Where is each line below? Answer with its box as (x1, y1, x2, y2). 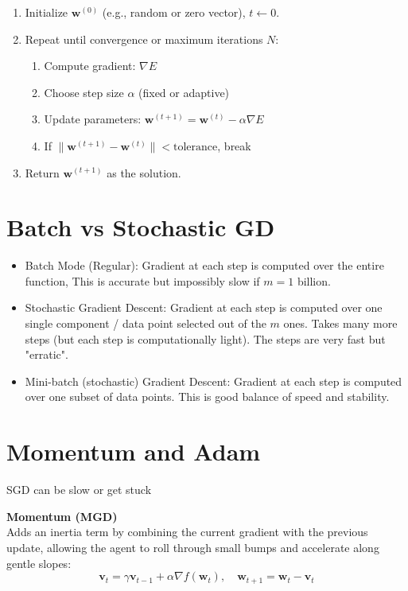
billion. (297, 272, 331, 289)
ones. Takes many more (283, 315, 398, 332)
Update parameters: (44, 111, 142, 127)
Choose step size (44, 84, 124, 100)
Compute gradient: (44, 57, 136, 74)
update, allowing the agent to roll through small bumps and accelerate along (6, 539, 379, 555)
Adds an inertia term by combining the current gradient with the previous (6, 523, 368, 540)
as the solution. (107, 164, 181, 181)
